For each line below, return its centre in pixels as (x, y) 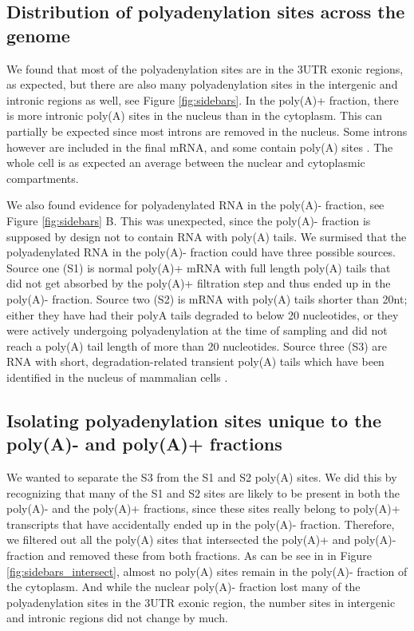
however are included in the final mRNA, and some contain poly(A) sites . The (200, 147)
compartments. (43, 178)
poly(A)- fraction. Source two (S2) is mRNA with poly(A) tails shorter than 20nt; (207, 298)
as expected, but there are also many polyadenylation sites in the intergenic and (202, 84)
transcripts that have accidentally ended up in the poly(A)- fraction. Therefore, (201, 524)
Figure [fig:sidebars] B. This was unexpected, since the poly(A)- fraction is (189, 220)
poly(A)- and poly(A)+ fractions (144, 444)
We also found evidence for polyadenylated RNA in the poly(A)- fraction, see (195, 205)
